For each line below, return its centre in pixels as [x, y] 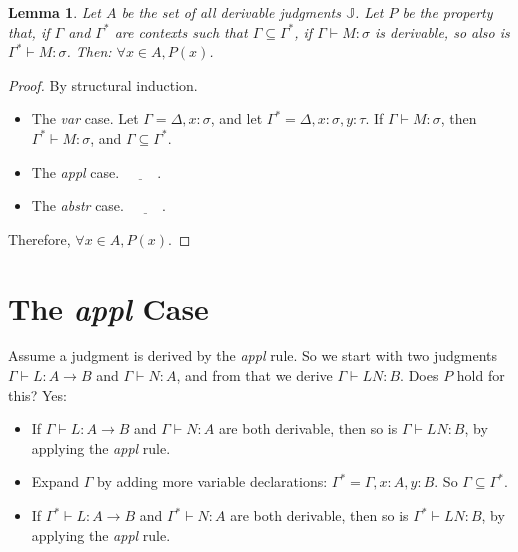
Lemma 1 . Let [54, 12]
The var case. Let [85, 118]
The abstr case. [77, 205]
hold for [480, 375]
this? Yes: [37, 394]
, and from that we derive [254, 375]
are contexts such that [181, 31]
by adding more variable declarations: [212, 481]
